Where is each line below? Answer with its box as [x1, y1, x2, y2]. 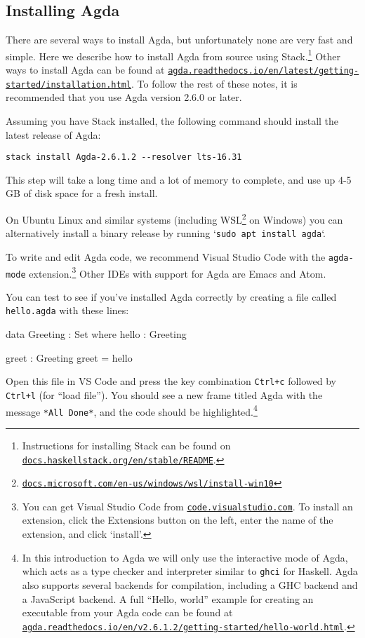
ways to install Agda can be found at [6, 62, 165, 77]
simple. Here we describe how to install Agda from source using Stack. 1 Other [6, 46, 340, 63]
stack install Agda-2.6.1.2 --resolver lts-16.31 [6, 152, 242, 163]
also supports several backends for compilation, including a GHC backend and [22, 577, 358, 592]
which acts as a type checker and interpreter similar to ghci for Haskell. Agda [22, 564, 358, 578]
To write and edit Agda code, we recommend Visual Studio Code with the [6, 249, 326, 264]
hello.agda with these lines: [6, 303, 129, 318]
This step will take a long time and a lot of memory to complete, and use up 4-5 [6, 172, 352, 186]
